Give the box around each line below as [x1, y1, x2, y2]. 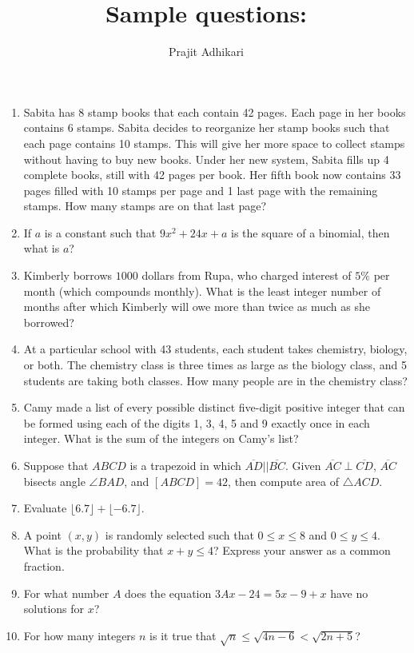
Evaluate [23, 500, 67, 516]
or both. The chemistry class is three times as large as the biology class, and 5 [23, 356, 407, 373]
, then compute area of [228, 472, 339, 489]
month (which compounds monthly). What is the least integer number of [23, 282, 381, 299]
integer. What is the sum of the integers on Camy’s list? [23, 430, 299, 447]
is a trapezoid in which [129, 457, 241, 473]
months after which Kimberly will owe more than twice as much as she [23, 298, 370, 315]
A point [23, 526, 62, 543]
